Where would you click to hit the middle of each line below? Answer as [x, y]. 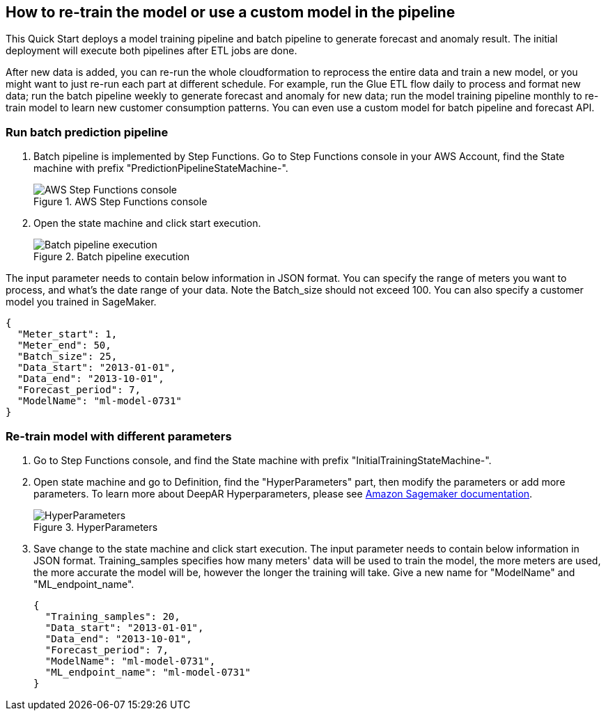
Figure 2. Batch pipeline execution [111, 257]
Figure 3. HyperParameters [96, 527]
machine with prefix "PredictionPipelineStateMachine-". [161, 168]
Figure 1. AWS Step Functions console [121, 202]
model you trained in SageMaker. [81, 302]
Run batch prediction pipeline [87, 132]
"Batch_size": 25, [67, 357]
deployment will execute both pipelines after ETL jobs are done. [151, 51]
